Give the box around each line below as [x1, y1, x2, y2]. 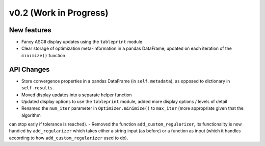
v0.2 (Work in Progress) [9, 7, 109, 18]
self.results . [21, 85, 54, 91]
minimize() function [21, 52, 66, 58]
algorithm [21, 112, 41, 118]
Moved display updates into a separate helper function [21, 92, 132, 98]
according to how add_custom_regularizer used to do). [9, 135, 129, 141]
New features [9, 26, 52, 34]
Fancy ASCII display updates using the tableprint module [21, 39, 143, 45]
